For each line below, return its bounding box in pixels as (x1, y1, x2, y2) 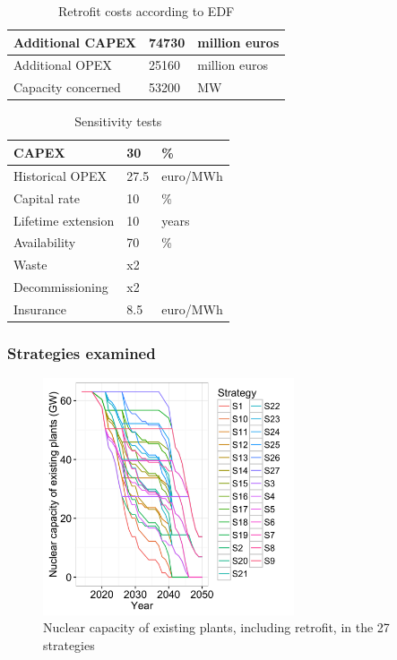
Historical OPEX (13, 166, 107, 184)
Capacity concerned (13, 78, 121, 97)
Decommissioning (13, 278, 108, 296)
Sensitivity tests (74, 112, 162, 131)
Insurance (13, 299, 66, 318)
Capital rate (13, 188, 80, 207)
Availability (13, 233, 76, 252)
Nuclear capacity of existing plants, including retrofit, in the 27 (43, 618, 390, 637)
